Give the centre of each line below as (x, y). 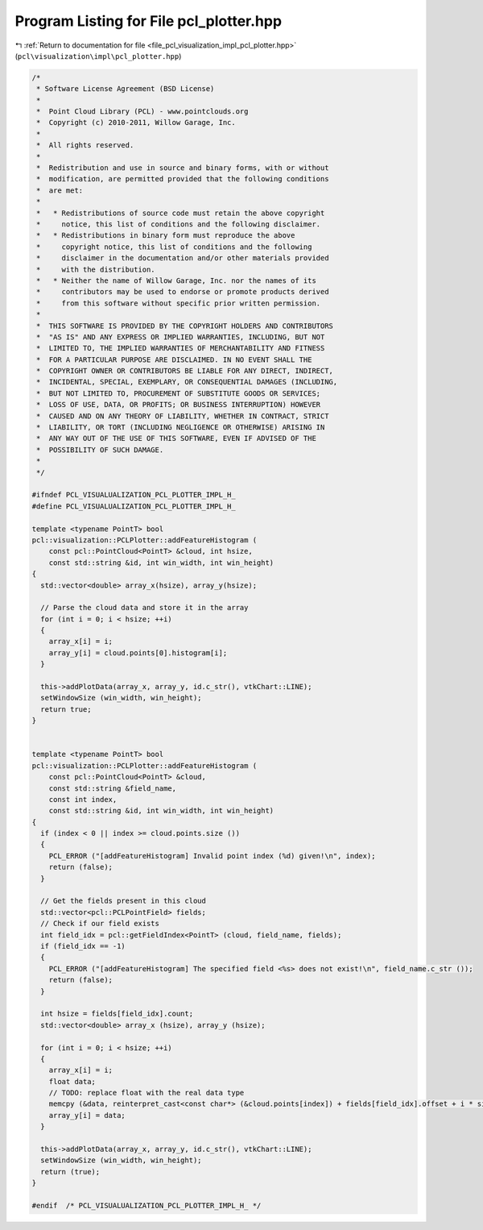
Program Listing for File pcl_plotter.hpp (148, 21)
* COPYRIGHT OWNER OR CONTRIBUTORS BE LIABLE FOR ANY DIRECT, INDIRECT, (185, 371)
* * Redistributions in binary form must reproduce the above (166, 235)
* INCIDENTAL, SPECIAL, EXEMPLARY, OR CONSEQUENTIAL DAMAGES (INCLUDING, (187, 382)
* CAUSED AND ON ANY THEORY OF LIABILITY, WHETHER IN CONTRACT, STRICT (183, 416)
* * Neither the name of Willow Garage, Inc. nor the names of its (177, 280)
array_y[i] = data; (87, 1115)
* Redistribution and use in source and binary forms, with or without (183, 168)
